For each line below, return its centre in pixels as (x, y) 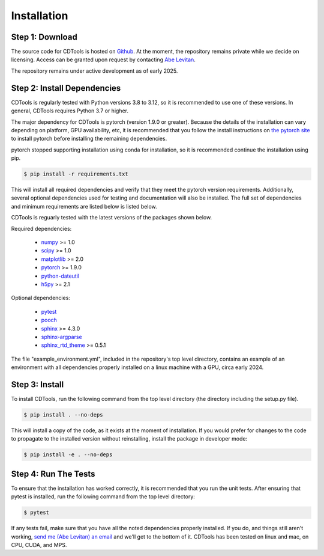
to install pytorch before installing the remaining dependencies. (89, 139)
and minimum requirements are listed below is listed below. (84, 206)
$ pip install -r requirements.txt (76, 174)
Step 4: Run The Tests (53, 474)
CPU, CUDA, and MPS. (39, 545)
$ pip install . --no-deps (63, 414)
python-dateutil (60, 276)
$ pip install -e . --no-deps (68, 455)
